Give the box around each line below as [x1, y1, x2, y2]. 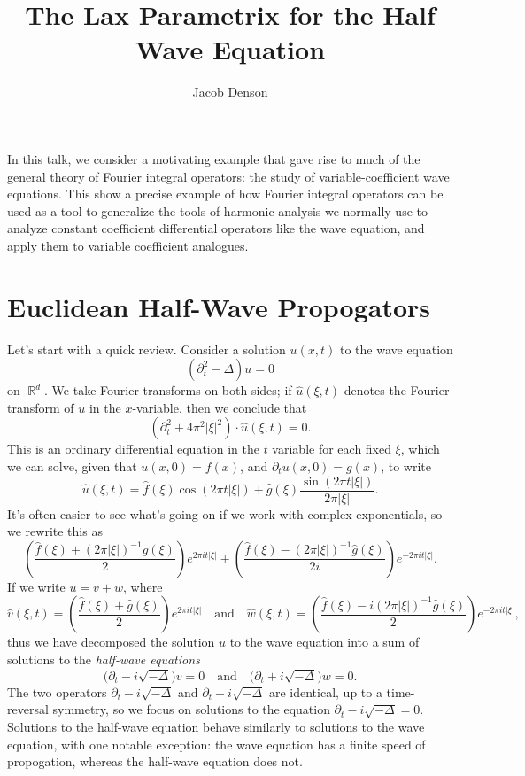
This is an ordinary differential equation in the [7, 439, 259, 458]
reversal [7, 700, 49, 718]
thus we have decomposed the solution [7, 632, 215, 651]
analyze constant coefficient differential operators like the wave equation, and [7, 219, 425, 237]
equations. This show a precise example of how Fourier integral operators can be [7, 184, 444, 203]
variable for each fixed [272, 439, 392, 458]
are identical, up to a [268, 682, 382, 701]
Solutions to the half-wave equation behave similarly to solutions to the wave [7, 717, 425, 735]
